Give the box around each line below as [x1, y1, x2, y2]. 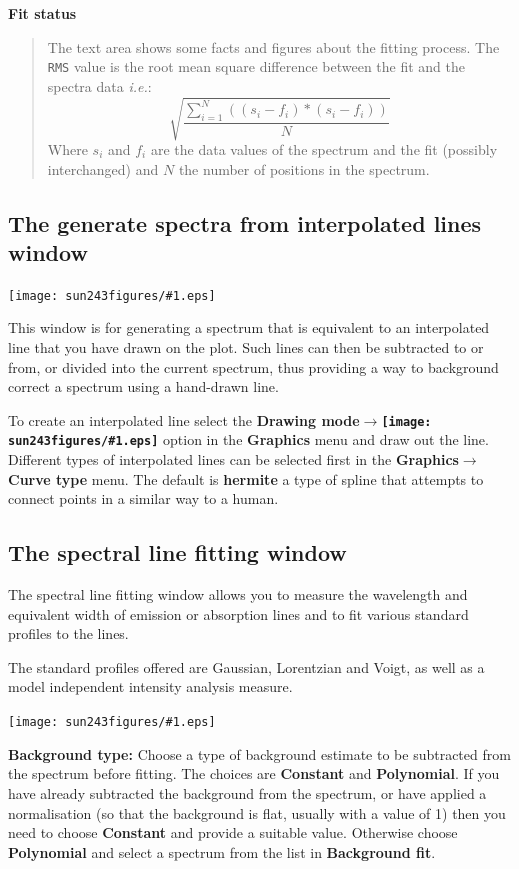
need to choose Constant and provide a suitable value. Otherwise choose [8, 822, 458, 843]
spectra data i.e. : [47, 75, 152, 96]
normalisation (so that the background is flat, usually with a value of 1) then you [8, 802, 506, 823]
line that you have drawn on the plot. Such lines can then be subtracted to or [8, 337, 484, 358]
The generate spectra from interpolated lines [8, 207, 482, 238]
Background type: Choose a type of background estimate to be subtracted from [8, 743, 511, 764]
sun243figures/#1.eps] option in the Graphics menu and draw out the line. [8, 429, 489, 450]
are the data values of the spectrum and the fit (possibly [150, 138, 498, 159]
